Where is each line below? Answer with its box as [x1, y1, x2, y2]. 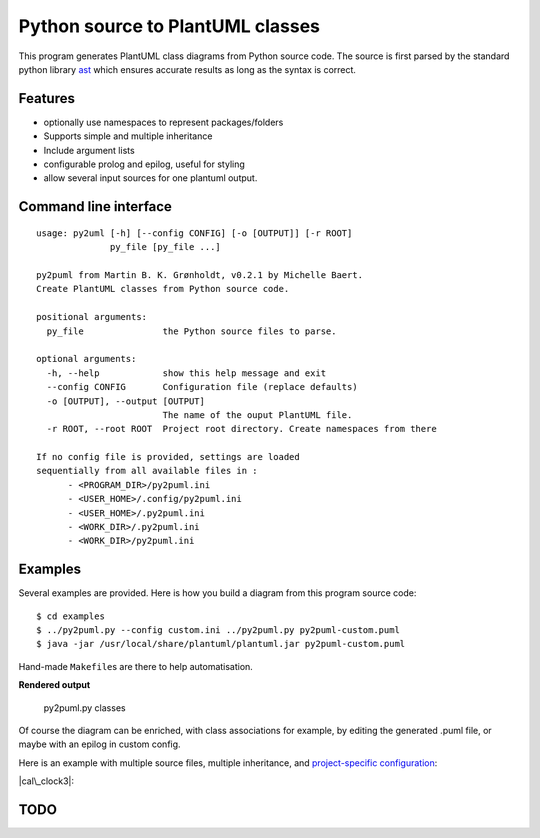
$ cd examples [36, 610, 105, 622]
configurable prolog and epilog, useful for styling [43, 158, 245, 170]
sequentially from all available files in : [36, 465, 259, 477]
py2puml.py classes [43, 701, 126, 714]
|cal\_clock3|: [18, 775, 75, 787]
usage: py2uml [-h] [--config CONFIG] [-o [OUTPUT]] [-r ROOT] [36, 227, 353, 239]
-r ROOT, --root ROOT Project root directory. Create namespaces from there [46, 423, 437, 435]
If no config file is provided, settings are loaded [36, 451, 300, 463]
